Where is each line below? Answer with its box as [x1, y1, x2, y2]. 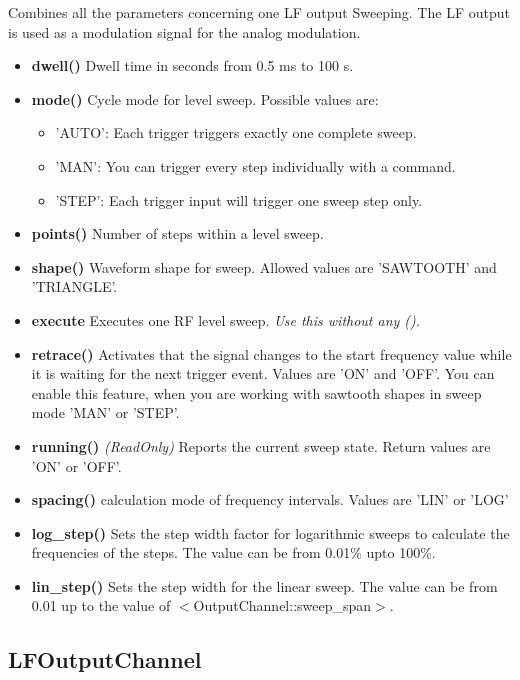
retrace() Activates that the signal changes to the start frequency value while [31, 343, 512, 364]
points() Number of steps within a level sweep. [31, 223, 324, 244]
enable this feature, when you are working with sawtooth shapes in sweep [31, 382, 482, 403]
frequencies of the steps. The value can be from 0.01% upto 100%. [31, 542, 436, 563]
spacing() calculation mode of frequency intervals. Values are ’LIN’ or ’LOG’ [31, 489, 509, 510]
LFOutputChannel [8, 644, 202, 675]
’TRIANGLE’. [31, 276, 118, 297]
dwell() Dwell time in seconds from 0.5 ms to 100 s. [31, 55, 354, 76]
